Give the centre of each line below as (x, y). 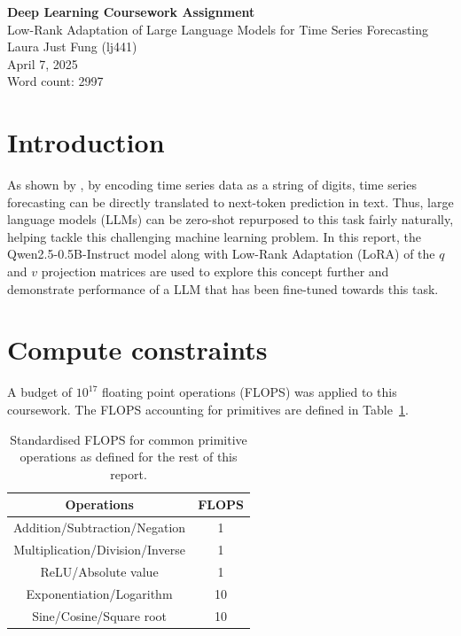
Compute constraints (137, 349)
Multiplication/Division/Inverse (99, 550)
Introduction (86, 142)
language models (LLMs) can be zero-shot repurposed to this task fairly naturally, (230, 219)
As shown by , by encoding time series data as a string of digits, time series (212, 185)
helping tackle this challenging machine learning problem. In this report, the (215, 236)
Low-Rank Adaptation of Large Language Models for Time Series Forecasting (218, 29)
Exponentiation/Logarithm (99, 593)
